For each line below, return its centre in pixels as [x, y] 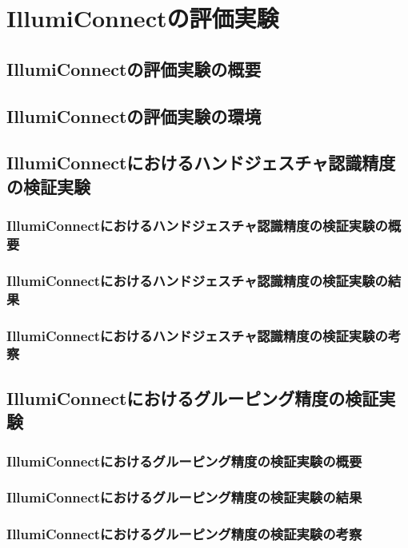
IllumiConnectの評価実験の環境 [134, 115]
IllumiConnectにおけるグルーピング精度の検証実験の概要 [184, 461]
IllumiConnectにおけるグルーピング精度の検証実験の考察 [184, 534]
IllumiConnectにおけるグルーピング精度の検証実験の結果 [184, 497]
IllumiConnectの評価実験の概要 [134, 68]
